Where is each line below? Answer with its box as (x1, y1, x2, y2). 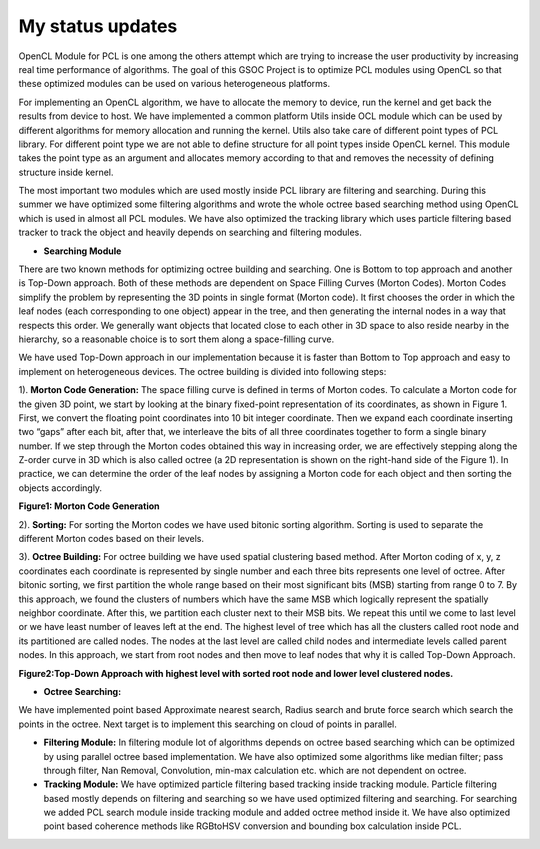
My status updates (18, 15, 178, 37)
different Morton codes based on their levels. (18, 533, 205, 545)
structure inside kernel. (18, 166, 114, 178)
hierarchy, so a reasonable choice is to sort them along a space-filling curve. (18, 333, 335, 345)
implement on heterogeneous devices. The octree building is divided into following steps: (18, 365, 387, 377)
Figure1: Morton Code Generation (18, 500, 160, 512)
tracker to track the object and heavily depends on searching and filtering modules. (18, 226, 362, 239)
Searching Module (43, 245, 122, 257)
